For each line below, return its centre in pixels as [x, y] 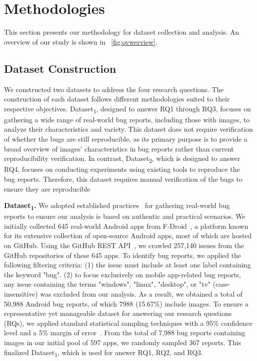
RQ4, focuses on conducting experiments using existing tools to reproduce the [122, 169]
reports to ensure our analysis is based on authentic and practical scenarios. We [125, 216]
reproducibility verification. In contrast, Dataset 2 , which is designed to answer [122, 159]
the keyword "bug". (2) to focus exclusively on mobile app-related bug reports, [123, 274]
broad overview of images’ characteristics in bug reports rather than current [119, 148]
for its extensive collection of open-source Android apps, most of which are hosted [128, 235]
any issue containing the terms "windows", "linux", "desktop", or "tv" [107, 284]
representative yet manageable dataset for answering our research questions [118, 313]
